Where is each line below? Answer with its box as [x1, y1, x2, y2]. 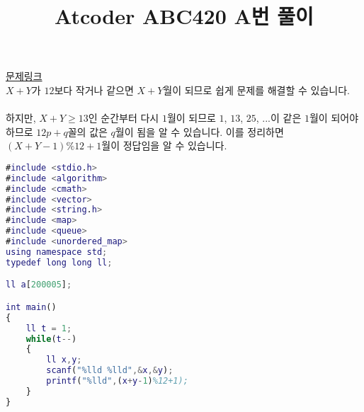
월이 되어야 [309, 110, 359, 125]
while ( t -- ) [25, 333, 77, 344]
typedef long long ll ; [6, 257, 113, 268]
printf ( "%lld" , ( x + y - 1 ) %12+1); [46, 376, 188, 386]
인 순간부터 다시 [88, 110, 159, 125]
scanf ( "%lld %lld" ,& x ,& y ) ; [46, 365, 174, 376]
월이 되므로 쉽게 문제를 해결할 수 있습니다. [163, 82, 350, 97]
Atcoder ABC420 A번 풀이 [55, 1, 314, 30]
